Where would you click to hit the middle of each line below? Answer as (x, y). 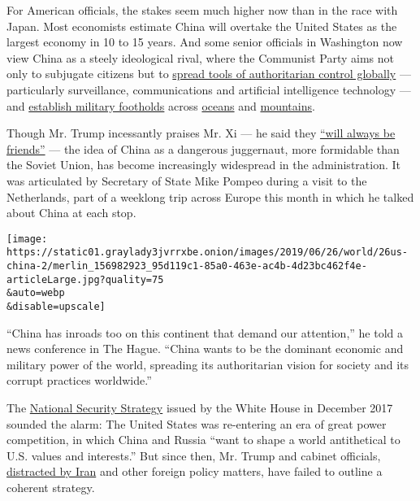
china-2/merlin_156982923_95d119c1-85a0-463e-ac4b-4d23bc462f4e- (187, 266)
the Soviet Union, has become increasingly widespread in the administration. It (204, 165)
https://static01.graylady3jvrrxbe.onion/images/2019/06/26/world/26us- (207, 253)
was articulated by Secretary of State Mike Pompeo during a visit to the (187, 180)
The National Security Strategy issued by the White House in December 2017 (200, 408)
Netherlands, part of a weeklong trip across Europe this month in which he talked (210, 196)
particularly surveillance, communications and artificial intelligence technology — (209, 89)
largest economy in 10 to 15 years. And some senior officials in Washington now (205, 42)
